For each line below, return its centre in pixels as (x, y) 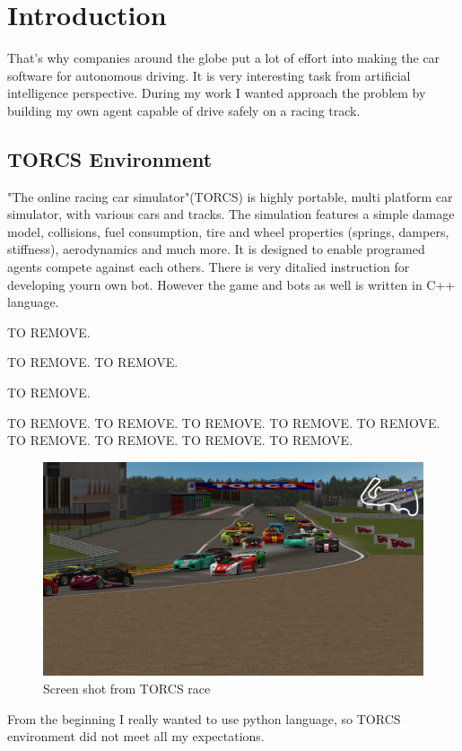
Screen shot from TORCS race (127, 688)
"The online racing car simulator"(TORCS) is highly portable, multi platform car (230, 196)
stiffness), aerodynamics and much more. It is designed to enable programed (216, 249)
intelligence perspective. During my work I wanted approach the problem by (217, 93)
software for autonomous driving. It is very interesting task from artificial (209, 75)
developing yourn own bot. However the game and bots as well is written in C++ (231, 284)
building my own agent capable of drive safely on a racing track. (184, 110)
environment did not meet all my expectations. (136, 736)
